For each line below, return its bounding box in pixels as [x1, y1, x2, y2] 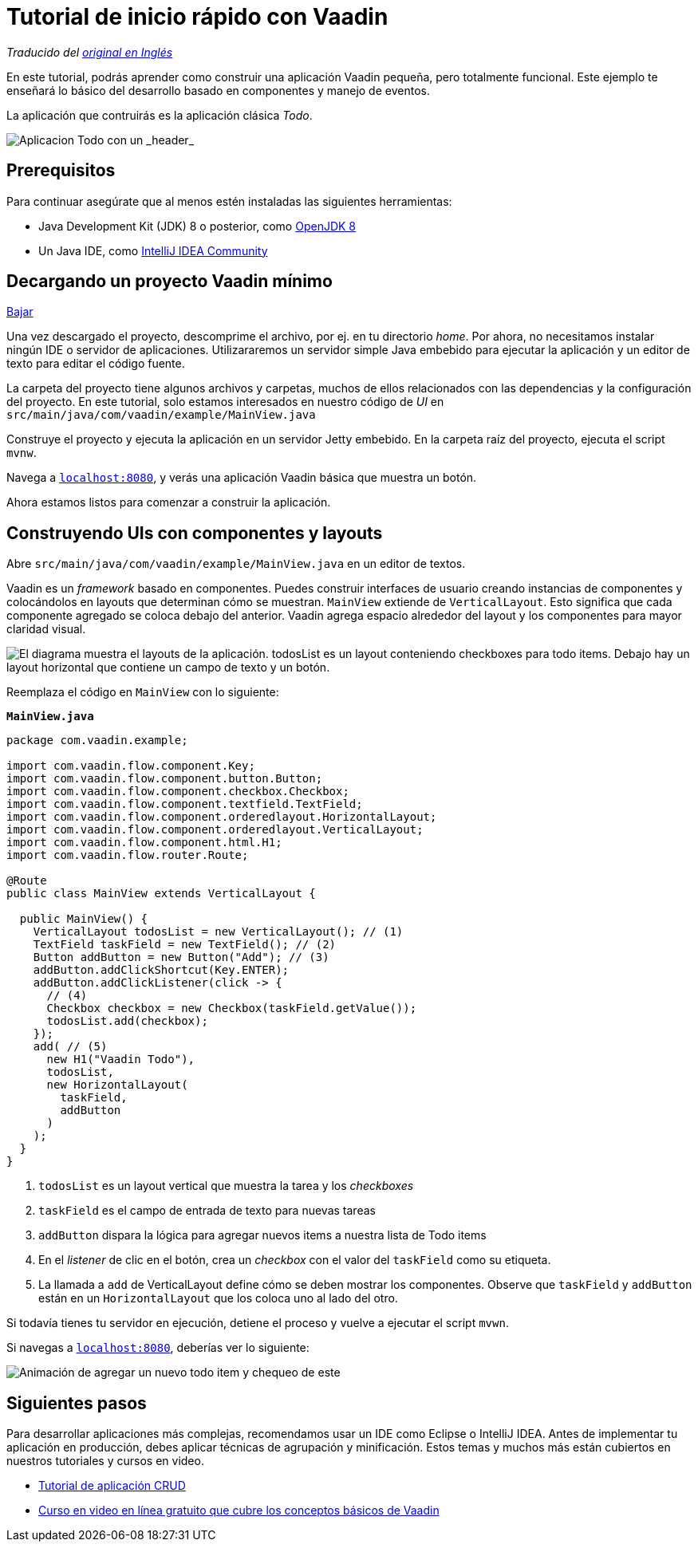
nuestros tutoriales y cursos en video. [6, 1454, 204, 1468]
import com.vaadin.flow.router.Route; [6, 849, 249, 862]
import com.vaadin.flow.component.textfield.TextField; [6, 798, 363, 811]
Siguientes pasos [6, 1392, 147, 1413]
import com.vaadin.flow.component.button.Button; [6, 772, 323, 786]
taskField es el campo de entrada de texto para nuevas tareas [38, 1203, 376, 1218]
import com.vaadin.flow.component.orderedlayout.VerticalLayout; [6, 823, 424, 837]
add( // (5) [33, 1040, 108, 1054]
